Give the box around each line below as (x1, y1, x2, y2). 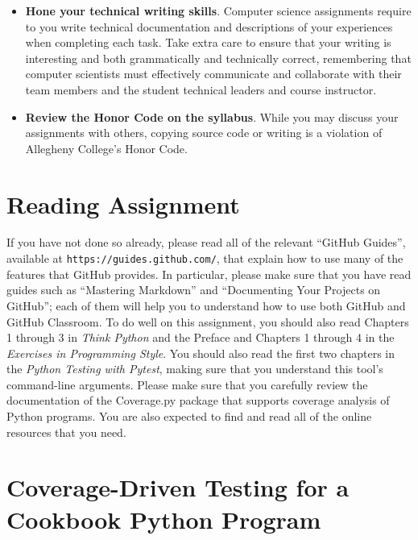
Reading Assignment (6, 187, 240, 220)
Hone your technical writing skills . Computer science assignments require (25, 2, 412, 19)
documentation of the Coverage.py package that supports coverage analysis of (6, 392, 390, 409)
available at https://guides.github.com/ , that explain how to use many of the (6, 250, 404, 267)
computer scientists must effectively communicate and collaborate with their (25, 65, 402, 82)
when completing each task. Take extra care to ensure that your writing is (25, 34, 391, 51)
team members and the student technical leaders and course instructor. (25, 81, 377, 98)
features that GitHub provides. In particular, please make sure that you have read (6, 265, 412, 282)
